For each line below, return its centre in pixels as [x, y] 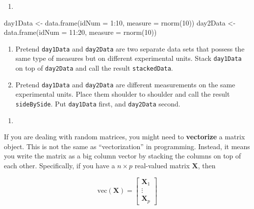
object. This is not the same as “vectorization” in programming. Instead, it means [127, 146]
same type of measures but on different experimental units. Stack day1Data [128, 58]
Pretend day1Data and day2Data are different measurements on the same [125, 84]
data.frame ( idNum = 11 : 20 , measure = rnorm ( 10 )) [80, 32]
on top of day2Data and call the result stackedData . [94, 68]
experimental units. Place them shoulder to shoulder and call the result [123, 94]
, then [207, 166]
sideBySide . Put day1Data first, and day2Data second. [98, 104]
